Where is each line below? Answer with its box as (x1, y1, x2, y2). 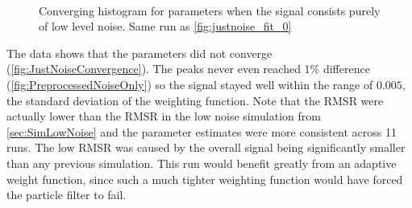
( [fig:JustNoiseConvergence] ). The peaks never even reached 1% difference (6, 60, 370, 77)
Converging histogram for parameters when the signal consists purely (39, 2, 381, 18)
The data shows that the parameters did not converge (6, 44, 273, 61)
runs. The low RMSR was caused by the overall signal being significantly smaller (6, 139, 406, 156)
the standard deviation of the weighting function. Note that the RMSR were (6, 92, 384, 108)
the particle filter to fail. (6, 186, 127, 203)
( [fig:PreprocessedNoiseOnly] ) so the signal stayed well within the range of (6, 75, 373, 92)
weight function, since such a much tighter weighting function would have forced (6, 170, 403, 187)
